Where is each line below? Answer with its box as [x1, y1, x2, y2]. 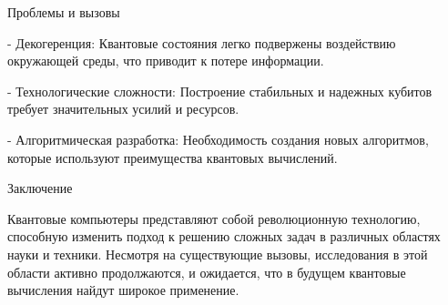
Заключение [7, 178, 73, 198]
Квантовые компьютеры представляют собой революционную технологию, [7, 208, 421, 228]
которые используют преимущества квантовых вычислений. [7, 147, 338, 167]
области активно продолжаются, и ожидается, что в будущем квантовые [7, 262, 406, 281]
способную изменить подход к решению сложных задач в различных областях [7, 227, 441, 246]
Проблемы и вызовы [7, 3, 120, 21]
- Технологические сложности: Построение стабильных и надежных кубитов [7, 81, 433, 100]
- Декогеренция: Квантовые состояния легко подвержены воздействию [7, 33, 396, 52]
